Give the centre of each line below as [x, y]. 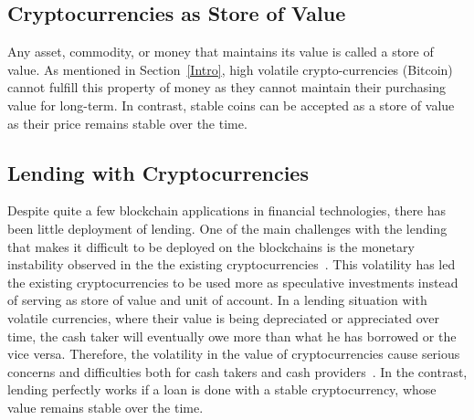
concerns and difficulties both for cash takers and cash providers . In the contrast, [237, 371]
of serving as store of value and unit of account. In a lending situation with [217, 300]
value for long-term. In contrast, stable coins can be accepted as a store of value [231, 105]
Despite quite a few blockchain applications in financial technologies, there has [227, 210]
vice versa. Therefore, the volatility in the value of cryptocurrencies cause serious [234, 354]
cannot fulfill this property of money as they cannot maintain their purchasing [226, 87]
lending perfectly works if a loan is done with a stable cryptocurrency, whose [222, 389]
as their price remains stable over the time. [127, 123]
